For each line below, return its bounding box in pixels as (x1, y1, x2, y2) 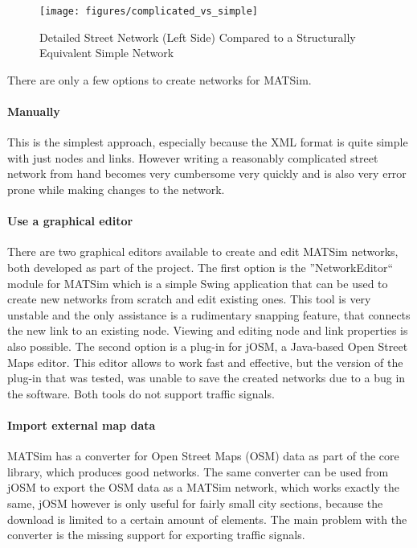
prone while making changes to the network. (7, 181, 225, 198)
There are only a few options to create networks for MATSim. (7, 71, 312, 88)
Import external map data (7, 416, 156, 433)
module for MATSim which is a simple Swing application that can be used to (7, 274, 388, 291)
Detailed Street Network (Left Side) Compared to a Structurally (39, 28, 356, 45)
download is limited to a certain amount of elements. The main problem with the (7, 510, 407, 527)
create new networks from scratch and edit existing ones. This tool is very (7, 290, 371, 307)
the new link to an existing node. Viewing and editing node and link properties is (7, 322, 408, 339)
